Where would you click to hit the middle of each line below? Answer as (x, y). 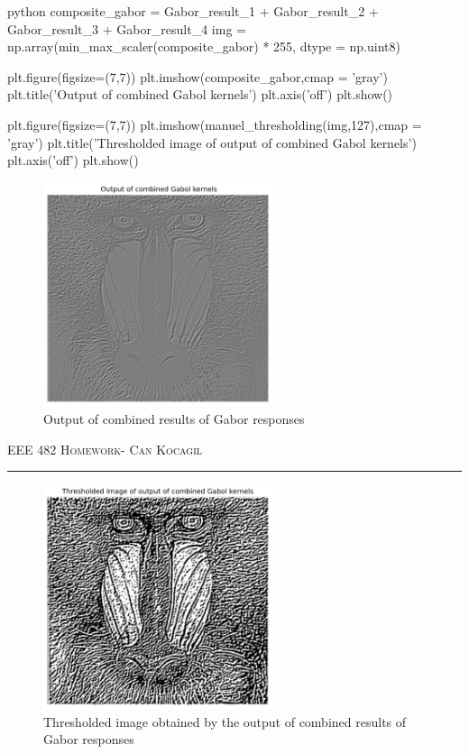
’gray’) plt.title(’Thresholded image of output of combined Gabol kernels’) (212, 142)
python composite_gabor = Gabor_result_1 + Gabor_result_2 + (193, 11)
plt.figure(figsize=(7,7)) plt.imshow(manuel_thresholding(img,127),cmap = (215, 124)
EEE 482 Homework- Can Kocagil (105, 449)
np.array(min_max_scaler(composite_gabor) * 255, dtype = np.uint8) (204, 46)
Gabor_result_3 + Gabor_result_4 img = (127, 28)
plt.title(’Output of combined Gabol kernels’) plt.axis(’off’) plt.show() (200, 94)
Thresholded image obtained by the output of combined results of (225, 721)
